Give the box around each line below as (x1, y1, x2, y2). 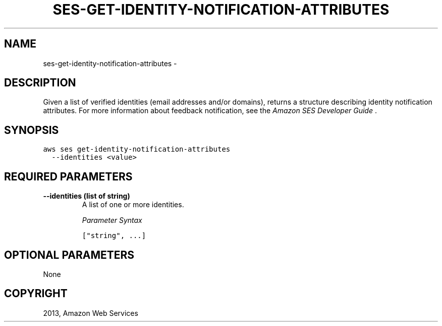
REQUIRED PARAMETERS (4, 170, 133, 183)
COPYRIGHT (4, 287, 68, 300)
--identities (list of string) (43, 192, 130, 201)
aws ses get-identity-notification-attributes (43, 145, 231, 154)
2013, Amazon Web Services (43, 308, 138, 317)
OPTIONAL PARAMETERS (4, 248, 135, 261)
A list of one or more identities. (82, 200, 184, 209)
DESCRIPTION (4, 76, 76, 89)
